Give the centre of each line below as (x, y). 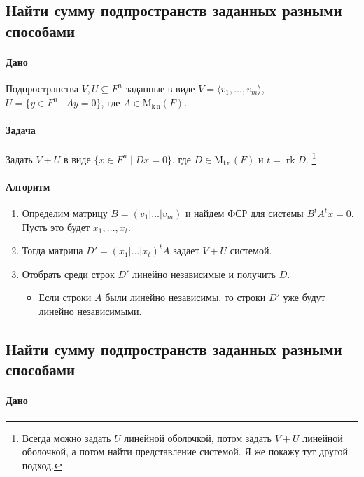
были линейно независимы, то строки (185, 297)
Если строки (65, 297)
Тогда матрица (52, 250)
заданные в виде (160, 88)
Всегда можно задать (66, 437)
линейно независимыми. (90, 311)
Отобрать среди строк (68, 274)
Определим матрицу (65, 213)
